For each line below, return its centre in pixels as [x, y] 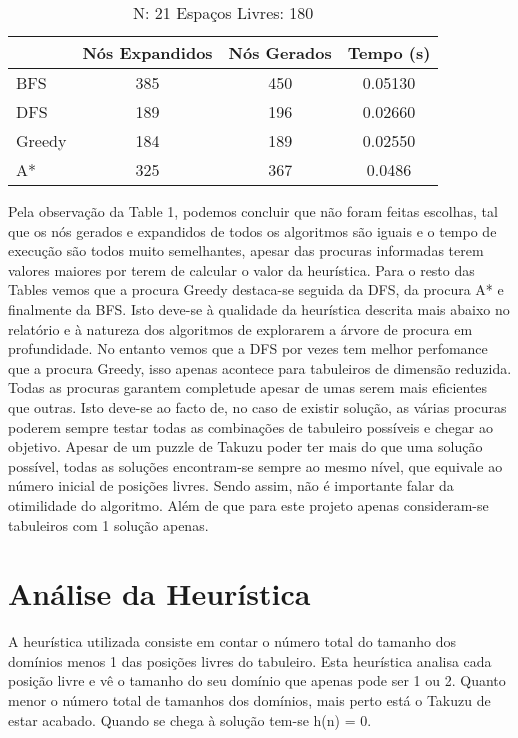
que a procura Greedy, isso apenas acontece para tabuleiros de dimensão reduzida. [260, 367]
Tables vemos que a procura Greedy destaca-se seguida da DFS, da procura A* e [256, 289]
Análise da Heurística [159, 593]
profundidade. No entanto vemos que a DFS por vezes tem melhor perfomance [248, 348]
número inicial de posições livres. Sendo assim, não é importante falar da [231, 485]
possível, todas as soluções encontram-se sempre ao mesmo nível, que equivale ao [255, 465]
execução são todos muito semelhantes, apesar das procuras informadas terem [246, 250]
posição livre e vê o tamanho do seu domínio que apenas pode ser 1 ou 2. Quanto [257, 680]
